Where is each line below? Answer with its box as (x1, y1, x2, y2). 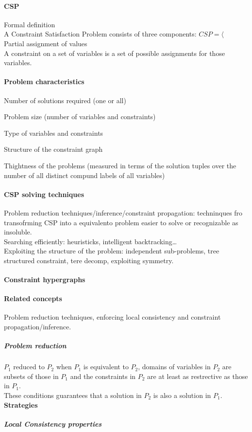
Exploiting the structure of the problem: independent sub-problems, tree (4, 246, 219, 256)
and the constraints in (70, 371, 136, 381)
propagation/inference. (4, 322, 71, 332)
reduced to (13, 361, 45, 372)
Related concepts (4, 293, 62, 304)
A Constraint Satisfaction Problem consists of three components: (4, 29, 197, 39)
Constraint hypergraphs (4, 274, 85, 285)
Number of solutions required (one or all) (4, 95, 126, 105)
